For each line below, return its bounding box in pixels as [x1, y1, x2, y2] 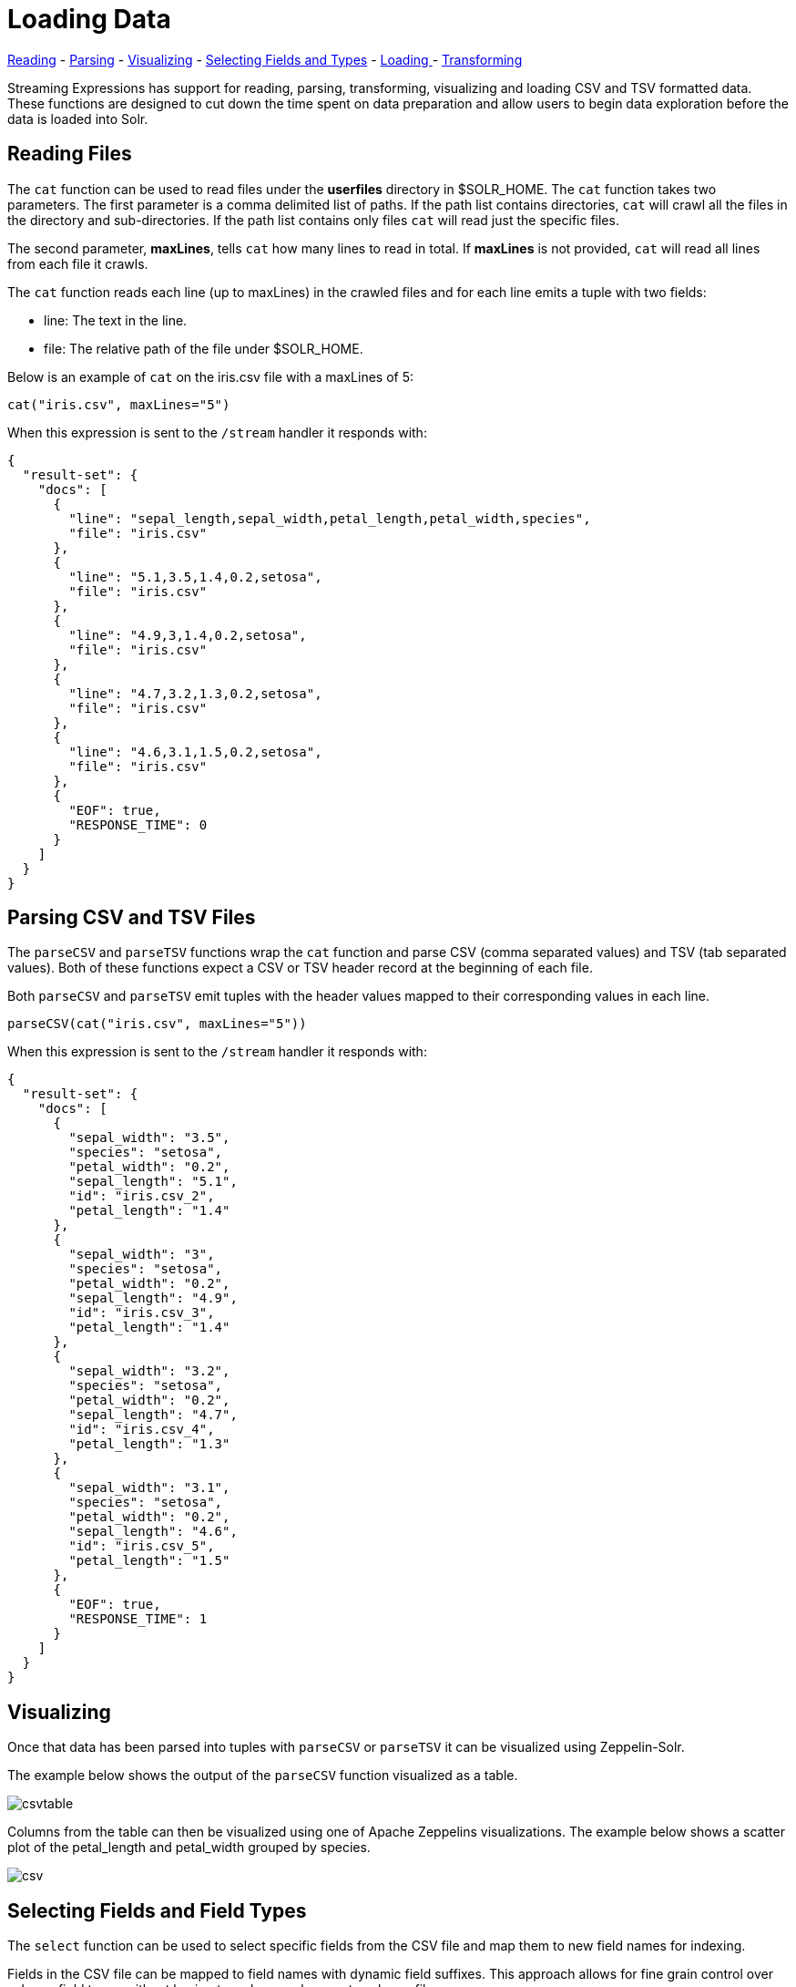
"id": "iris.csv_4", [68, 1422, 215, 1437]
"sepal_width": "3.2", [68, 1364, 230, 1379]
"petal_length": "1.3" [68, 1436, 230, 1452]
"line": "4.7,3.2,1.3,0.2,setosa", [68, 685, 322, 701]
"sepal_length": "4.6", [68, 1524, 238, 1539]
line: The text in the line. [44, 312, 188, 328]
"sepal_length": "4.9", [68, 1291, 238, 1306]
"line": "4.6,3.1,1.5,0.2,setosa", [68, 744, 322, 759]
